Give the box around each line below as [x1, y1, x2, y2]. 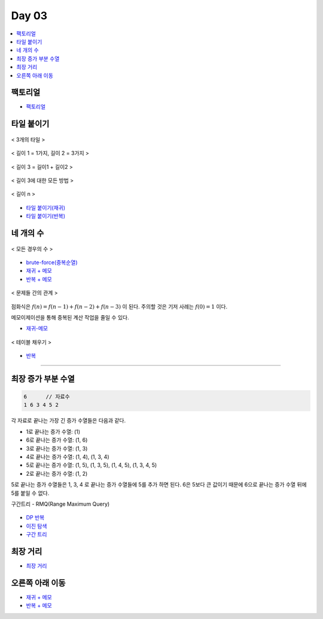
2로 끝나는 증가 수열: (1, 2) [26, 470, 88, 477]
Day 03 [11, 9, 48, 22]
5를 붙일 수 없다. [11, 489, 50, 497]
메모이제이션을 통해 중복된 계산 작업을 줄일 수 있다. [11, 313, 129, 321]
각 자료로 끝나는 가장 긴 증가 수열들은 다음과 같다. [11, 417, 126, 424]
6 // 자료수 [23, 393, 70, 400]
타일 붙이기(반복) [26, 213, 66, 220]
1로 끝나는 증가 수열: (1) [26, 428, 81, 435]
